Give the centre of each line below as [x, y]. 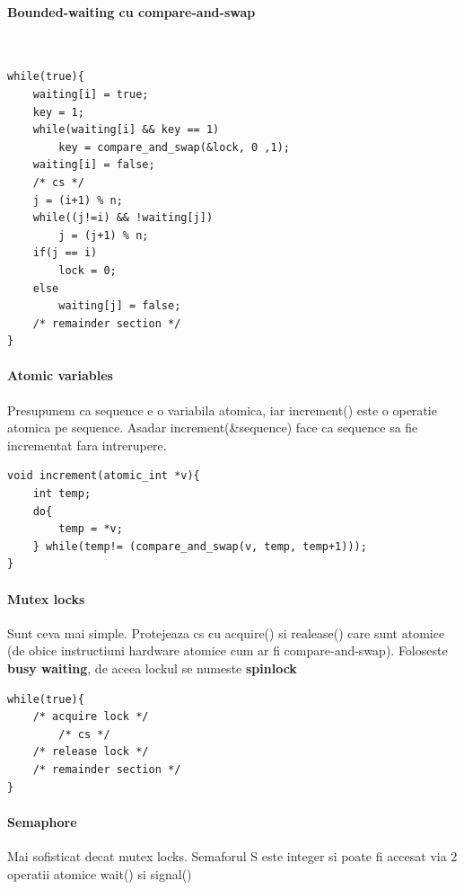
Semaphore [42, 821]
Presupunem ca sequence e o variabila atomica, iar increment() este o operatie [222, 409]
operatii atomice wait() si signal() [100, 873]
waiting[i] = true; [91, 94]
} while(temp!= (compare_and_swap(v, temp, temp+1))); [200, 546]
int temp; [62, 494]
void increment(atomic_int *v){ [104, 476]
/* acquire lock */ [91, 717]
